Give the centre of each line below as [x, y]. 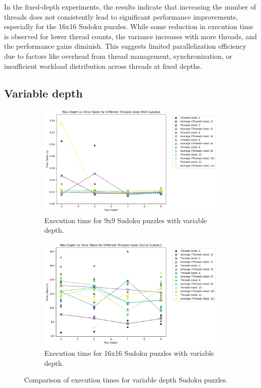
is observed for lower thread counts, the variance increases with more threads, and [130, 36]
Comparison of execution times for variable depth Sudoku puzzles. [126, 380]
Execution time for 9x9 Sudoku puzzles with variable [126, 220]
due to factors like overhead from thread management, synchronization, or [118, 56]
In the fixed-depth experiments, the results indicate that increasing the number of [130, 7]
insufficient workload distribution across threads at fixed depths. [103, 66]
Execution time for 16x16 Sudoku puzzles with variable [129, 353]
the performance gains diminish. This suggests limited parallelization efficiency [125, 46]
